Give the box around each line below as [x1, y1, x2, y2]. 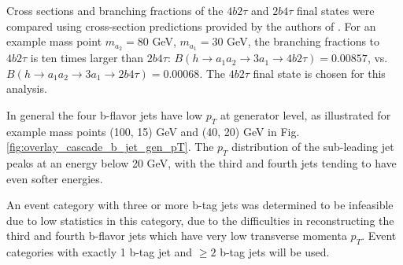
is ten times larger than [30, 50, 144, 66]
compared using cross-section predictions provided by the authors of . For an [6, 17, 376, 34]
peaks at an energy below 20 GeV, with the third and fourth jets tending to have [6, 155, 397, 171]
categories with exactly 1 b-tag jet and [6, 244, 193, 260]
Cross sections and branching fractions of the [6, 2, 224, 18]
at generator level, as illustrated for [220, 106, 391, 123]
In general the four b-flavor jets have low [6, 106, 203, 123]
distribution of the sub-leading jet [231, 138, 394, 155]
